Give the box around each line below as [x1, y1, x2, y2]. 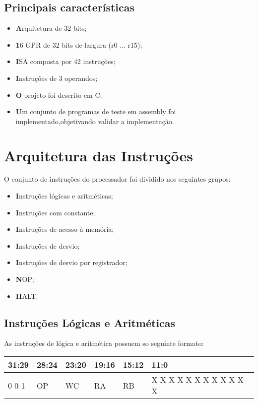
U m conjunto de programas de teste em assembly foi [15, 106, 176, 117]
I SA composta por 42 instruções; [15, 56, 116, 67]
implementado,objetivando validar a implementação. [15, 116, 174, 126]
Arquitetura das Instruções [4, 145, 193, 165]
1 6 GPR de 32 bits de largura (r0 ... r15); [15, 39, 142, 50]
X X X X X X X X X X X [151, 374, 244, 386]
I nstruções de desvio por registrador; [15, 257, 128, 268]
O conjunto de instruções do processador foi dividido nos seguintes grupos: [4, 174, 231, 184]
